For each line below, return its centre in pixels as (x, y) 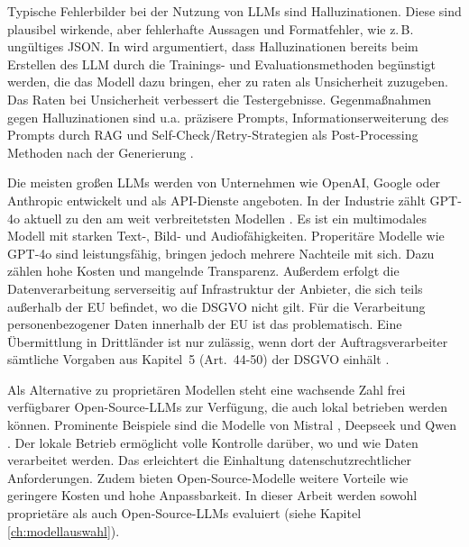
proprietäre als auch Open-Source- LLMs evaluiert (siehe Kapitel (184, 513)
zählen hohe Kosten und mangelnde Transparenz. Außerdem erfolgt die (203, 271)
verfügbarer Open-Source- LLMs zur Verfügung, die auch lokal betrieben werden (228, 407)
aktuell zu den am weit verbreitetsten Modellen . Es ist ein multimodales (225, 218)
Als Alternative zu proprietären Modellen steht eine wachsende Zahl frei (207, 389)
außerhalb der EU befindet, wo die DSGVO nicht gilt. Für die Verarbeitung (216, 306)
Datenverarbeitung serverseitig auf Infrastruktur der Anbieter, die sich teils (215, 288)
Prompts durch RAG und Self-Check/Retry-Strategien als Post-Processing (213, 135)
